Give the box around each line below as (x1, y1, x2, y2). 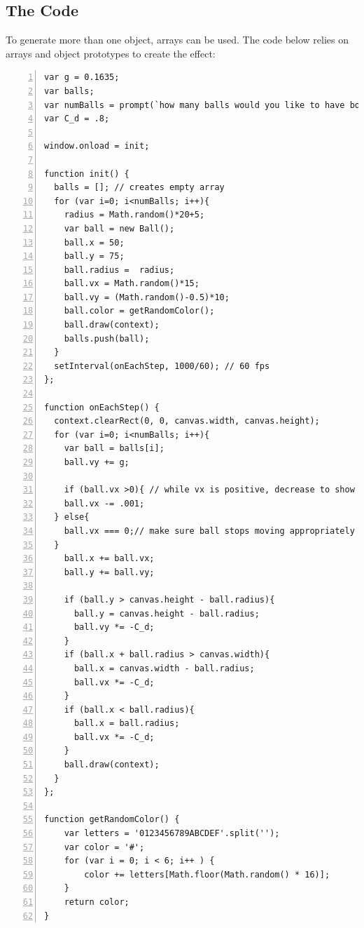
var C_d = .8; (44, 114, 110, 124)
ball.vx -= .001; (64, 498, 145, 509)
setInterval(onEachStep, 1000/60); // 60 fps (54, 361, 270, 371)
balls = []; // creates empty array (54, 182, 225, 193)
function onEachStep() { (44, 402, 160, 412)
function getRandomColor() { (44, 814, 180, 825)
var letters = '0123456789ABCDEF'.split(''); (64, 828, 280, 839)
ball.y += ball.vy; (64, 567, 155, 577)
